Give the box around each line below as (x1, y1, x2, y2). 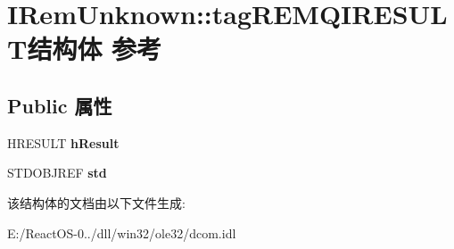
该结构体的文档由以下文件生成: (7, 193, 186, 212)
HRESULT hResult (7, 133, 120, 152)
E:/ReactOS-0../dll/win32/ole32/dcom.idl (7, 223, 236, 242)
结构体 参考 (27, 30, 162, 67)
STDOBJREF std (7, 163, 107, 182)
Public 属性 (7, 91, 112, 119)
